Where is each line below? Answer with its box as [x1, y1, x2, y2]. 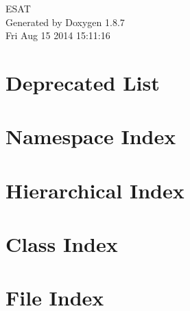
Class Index [5, 230, 118, 258]
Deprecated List [5, 68, 160, 96]
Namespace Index [5, 122, 176, 150]
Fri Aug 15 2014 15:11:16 [5, 28, 110, 43]
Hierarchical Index [5, 176, 185, 204]
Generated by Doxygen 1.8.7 [5, 14, 125, 29]
